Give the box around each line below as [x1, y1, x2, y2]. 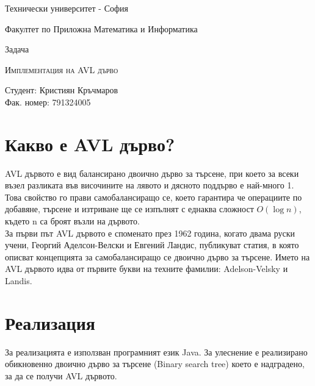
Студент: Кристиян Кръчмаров [5, 84, 118, 96]
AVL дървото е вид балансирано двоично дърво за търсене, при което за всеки [5, 166, 299, 179]
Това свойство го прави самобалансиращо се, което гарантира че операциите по [5, 190, 302, 203]
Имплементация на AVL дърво [5, 63, 118, 76]
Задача [5, 43, 29, 55]
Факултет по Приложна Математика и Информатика [5, 22, 198, 35]
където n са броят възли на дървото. [5, 215, 140, 227]
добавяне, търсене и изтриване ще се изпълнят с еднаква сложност [5, 202, 254, 215]
